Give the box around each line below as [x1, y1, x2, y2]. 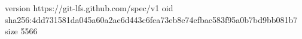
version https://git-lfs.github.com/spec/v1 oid [5, 2, 173, 14]
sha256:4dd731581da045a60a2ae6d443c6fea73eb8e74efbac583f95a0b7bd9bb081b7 [5, 13, 298, 25]
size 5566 [5, 25, 38, 37]
